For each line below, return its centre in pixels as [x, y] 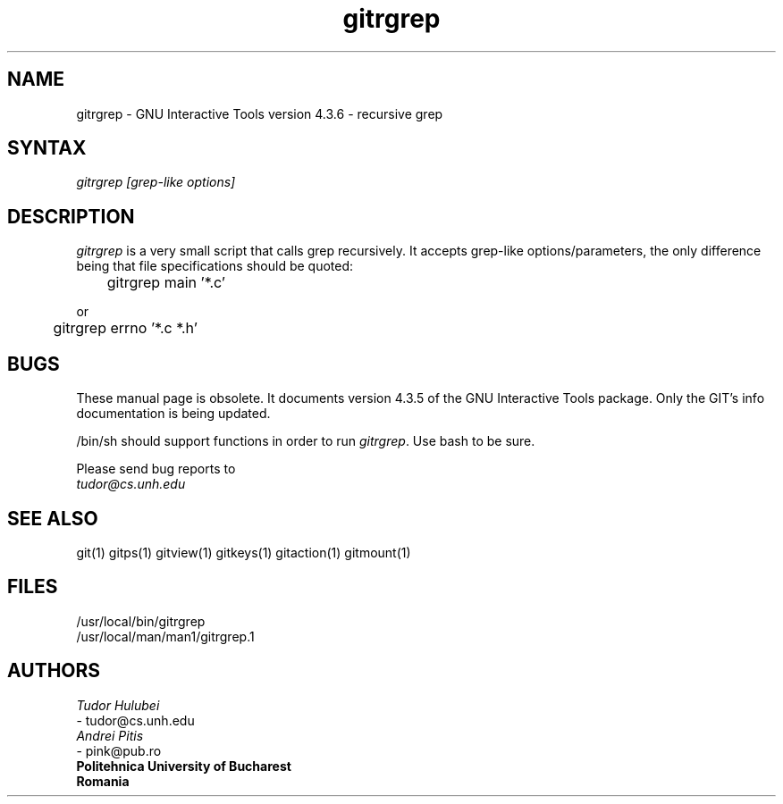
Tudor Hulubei [118, 705]
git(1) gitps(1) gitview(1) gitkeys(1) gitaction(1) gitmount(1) [244, 552]
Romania [103, 781]
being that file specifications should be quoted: [215, 266]
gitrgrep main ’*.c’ [166, 283]
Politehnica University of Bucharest [184, 766]
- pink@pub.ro [119, 750]
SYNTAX [47, 148]
